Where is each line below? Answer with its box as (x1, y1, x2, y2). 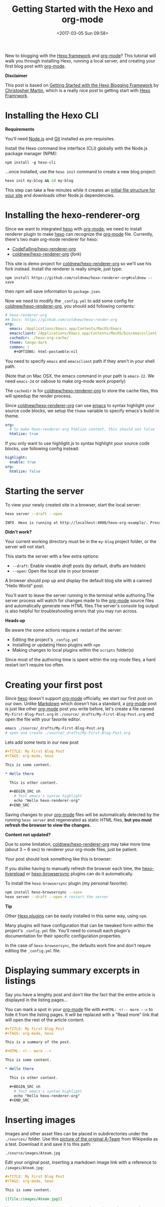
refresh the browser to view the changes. (5, 822, 91, 828)
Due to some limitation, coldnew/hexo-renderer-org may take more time (5, 841, 151, 847)
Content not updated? (5, 831, 51, 837)
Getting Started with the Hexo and (12, 3, 153, 15)
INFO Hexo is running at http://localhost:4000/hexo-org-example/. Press (5, 520, 162, 525)
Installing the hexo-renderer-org (5, 209, 140, 221)
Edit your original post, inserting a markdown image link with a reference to (5, 1159, 157, 1165)
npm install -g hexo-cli (5, 160, 56, 165)
